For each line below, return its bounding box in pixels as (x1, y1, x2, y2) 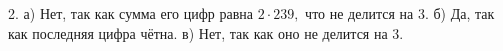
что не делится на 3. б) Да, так (305, 3, 495, 23)
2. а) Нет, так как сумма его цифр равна (8, 3, 253, 23)
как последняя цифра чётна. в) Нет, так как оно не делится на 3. (8, 22, 404, 43)
